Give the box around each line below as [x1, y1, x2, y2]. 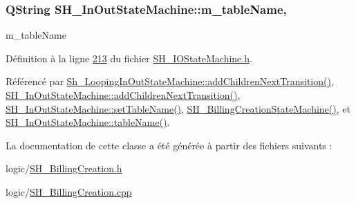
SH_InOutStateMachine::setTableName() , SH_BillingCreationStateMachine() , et [6, 101, 350, 115]
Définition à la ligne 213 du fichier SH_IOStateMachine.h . [6, 50, 252, 65]
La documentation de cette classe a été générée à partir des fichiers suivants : [6, 138, 332, 152]
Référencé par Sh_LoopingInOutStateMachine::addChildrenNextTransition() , [6, 74, 334, 89]
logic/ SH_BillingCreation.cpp [6, 184, 132, 198]
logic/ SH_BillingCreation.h [6, 161, 122, 176]
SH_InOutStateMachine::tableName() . [6, 115, 170, 129]
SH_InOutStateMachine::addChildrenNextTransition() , [6, 88, 241, 102]
